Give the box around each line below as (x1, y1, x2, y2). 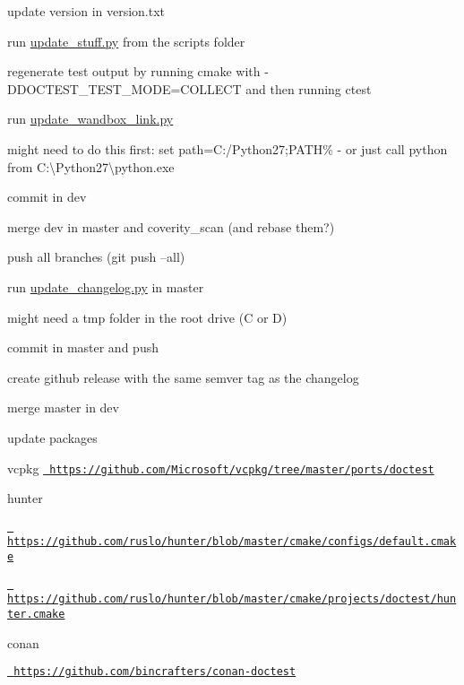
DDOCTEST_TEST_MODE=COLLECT (7, 79, 242, 98)
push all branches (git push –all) (7, 247, 185, 266)
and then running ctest (245, 79, 372, 98)
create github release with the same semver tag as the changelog (7, 368, 359, 386)
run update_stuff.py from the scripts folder (7, 31, 245, 50)
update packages (7, 428, 98, 447)
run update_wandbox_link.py (7, 109, 174, 128)
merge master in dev (7, 398, 119, 417)
